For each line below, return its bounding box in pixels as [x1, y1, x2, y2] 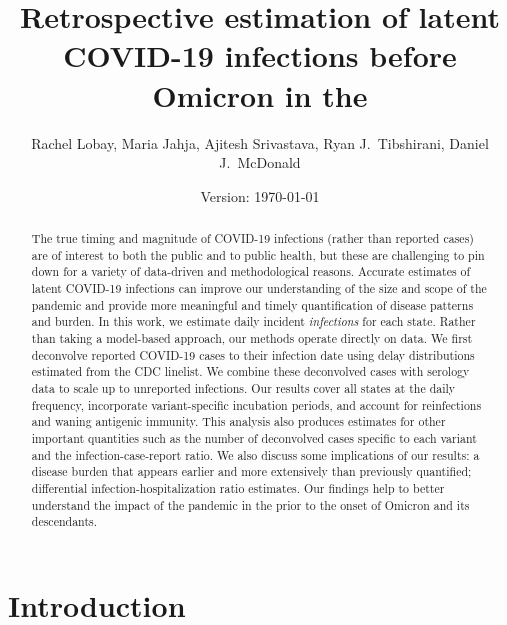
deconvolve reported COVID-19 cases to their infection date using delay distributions [31, 346, 475, 363]
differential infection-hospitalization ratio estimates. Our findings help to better [31, 479, 445, 496]
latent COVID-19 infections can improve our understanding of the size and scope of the [31, 280, 487, 297]
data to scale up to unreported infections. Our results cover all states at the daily [31, 379, 456, 396]
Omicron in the [152, 74, 368, 115]
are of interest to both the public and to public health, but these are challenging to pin [31, 246, 485, 263]
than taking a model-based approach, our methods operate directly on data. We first [31, 330, 473, 347]
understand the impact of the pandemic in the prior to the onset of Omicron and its [31, 496, 470, 513]
